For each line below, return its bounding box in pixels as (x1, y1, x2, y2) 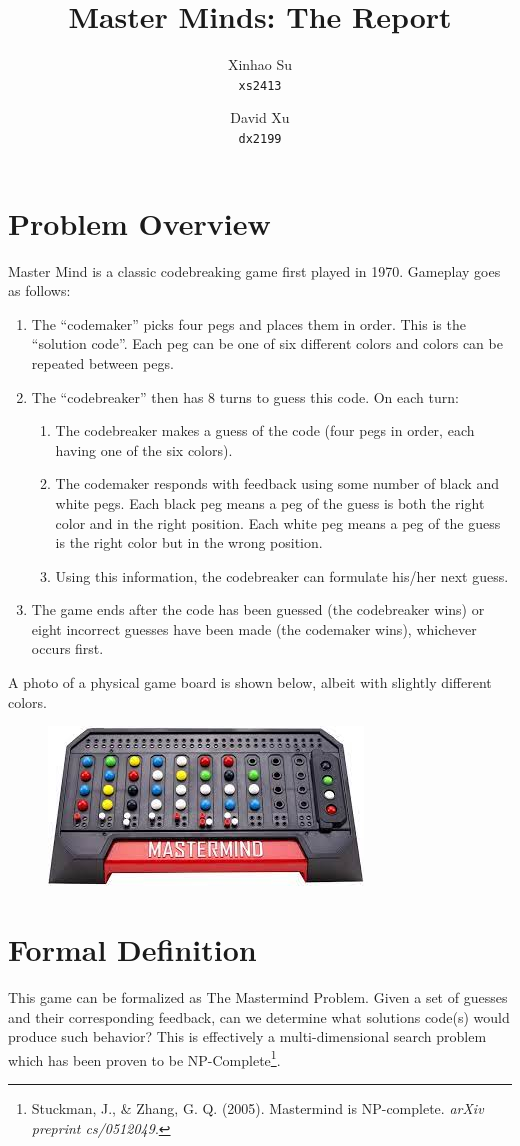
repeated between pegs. (31, 352, 174, 373)
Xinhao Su (227, 54, 293, 75)
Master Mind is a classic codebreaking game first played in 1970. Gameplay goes (8, 260, 501, 281)
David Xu (230, 107, 290, 128)
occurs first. (31, 638, 104, 659)
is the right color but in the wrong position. (55, 532, 323, 553)
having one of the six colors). (55, 439, 233, 460)
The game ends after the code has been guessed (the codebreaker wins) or (31, 599, 485, 620)
